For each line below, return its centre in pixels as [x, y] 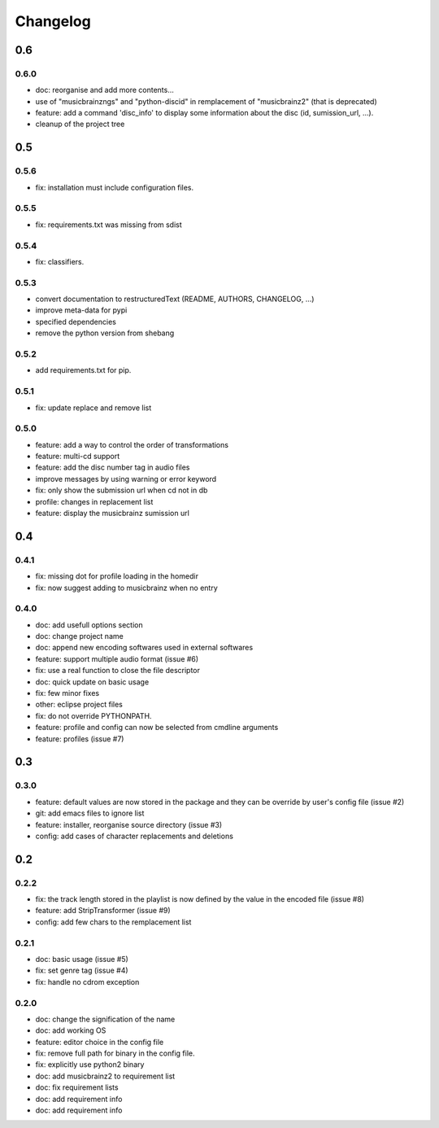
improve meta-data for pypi [81, 310]
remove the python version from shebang [105, 333]
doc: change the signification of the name [105, 1019]
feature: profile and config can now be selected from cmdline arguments [157, 728]
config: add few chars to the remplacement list [113, 922]
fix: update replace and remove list [93, 408]
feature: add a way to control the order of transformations [132, 444]
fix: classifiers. [60, 261]
